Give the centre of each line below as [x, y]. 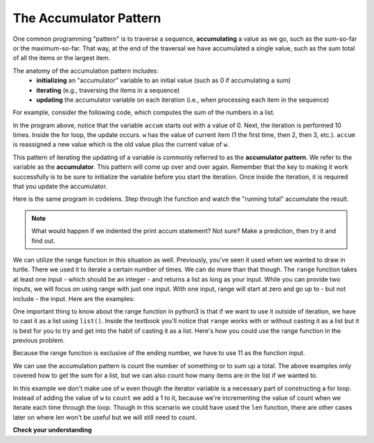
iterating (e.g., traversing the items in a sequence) [108, 90]
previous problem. [39, 341]
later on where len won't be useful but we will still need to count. [105, 417]
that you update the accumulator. [60, 186]
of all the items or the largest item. [62, 58]
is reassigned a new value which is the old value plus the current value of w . [121, 145]
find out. [43, 241]
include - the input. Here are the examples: [74, 298]
